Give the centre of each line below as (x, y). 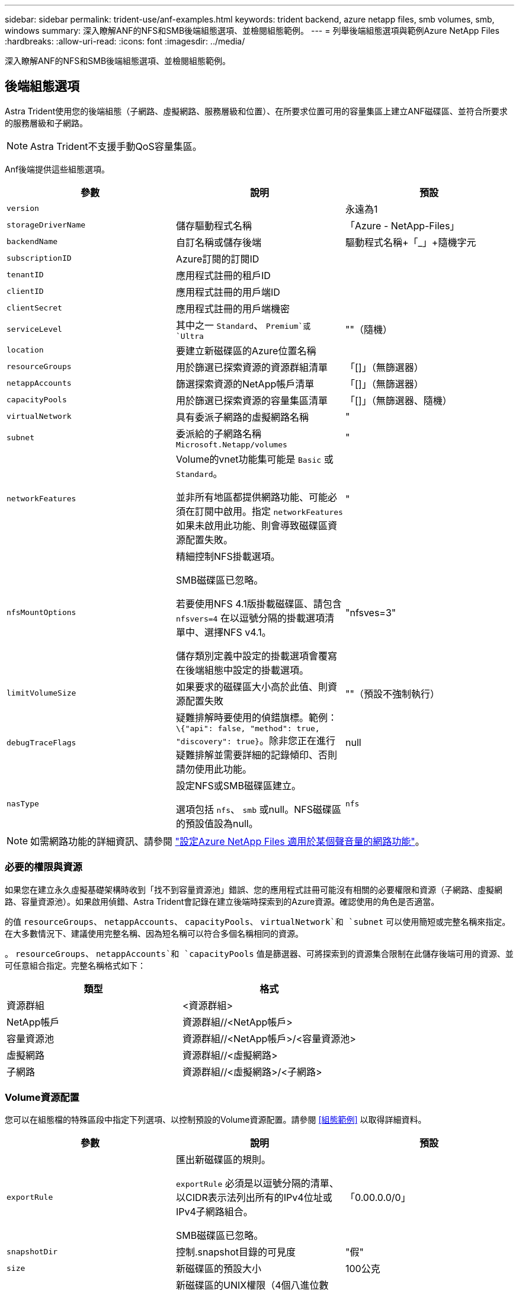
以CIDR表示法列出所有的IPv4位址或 (254, 1198)
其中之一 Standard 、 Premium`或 (243, 325)
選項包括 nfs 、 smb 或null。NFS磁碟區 (258, 809)
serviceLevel (34, 329)
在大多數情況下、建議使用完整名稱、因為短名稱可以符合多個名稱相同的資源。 (154, 933)
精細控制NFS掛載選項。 (228, 556)
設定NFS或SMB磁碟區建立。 (238, 785)
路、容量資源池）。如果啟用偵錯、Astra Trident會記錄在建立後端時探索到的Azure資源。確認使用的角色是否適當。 (222, 901)
